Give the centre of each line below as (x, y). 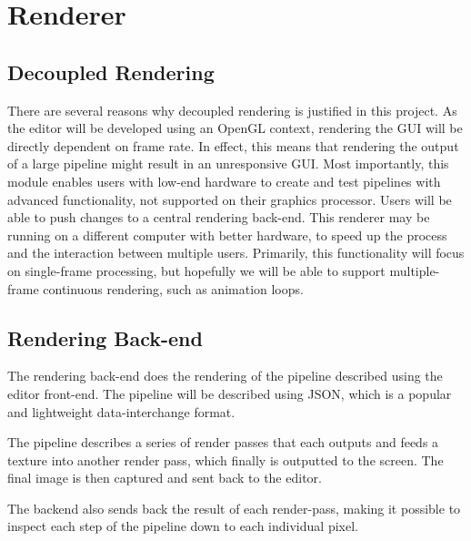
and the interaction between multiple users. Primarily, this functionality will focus (236, 253)
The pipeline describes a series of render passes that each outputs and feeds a (223, 442)
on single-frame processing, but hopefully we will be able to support (196, 270)
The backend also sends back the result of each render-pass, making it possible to (234, 508)
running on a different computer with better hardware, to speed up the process (227, 235)
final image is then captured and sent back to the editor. (165, 478)
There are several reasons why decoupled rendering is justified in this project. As (232, 110)
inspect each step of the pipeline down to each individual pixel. (183, 526)
